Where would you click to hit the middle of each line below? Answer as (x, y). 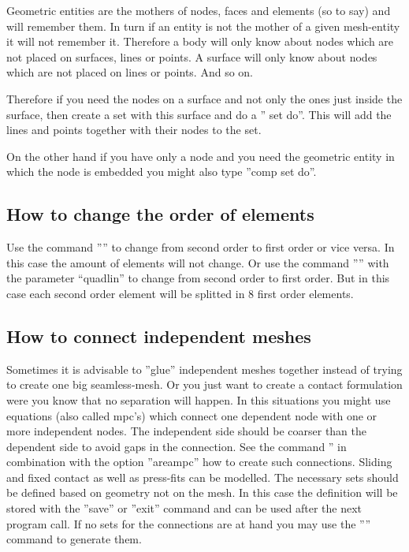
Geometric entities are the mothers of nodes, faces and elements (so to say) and (199, 10)
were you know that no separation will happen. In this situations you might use (199, 399)
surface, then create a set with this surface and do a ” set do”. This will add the (199, 114)
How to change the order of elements (160, 214)
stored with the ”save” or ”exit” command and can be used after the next (184, 508)
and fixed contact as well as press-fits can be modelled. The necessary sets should (203, 477)
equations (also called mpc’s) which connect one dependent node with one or (192, 415)
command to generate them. (74, 539)
